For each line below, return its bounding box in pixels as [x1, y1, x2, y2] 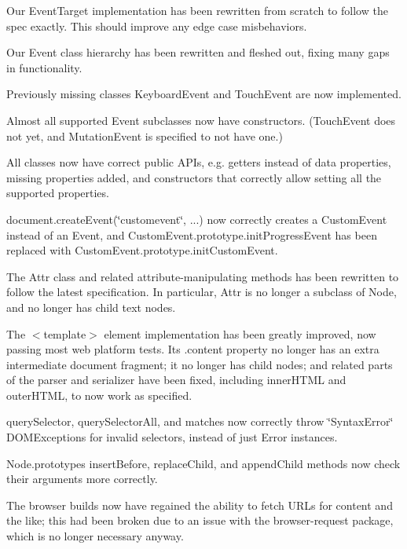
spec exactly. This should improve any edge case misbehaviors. [6, 17, 307, 34]
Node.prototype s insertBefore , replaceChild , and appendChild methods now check [6, 455, 401, 471]
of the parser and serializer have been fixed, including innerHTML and [6, 371, 346, 388]
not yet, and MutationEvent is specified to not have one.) [6, 127, 283, 144]
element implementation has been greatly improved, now [104, 325, 376, 342]
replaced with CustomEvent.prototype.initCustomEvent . [6, 242, 278, 258]
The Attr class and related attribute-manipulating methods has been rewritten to [6, 268, 399, 284]
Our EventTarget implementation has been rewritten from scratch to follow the [6, 2, 388, 18]
